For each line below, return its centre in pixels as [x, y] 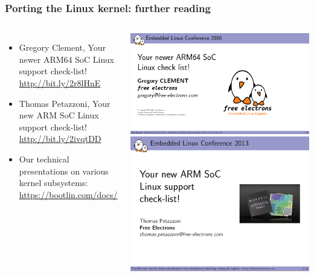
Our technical [44, 159]
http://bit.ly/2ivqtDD [60, 139]
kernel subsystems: [53, 183]
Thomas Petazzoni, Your [65, 103]
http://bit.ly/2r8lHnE [60, 83]
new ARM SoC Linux [59, 115]
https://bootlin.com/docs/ [68, 194]
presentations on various [64, 171]
